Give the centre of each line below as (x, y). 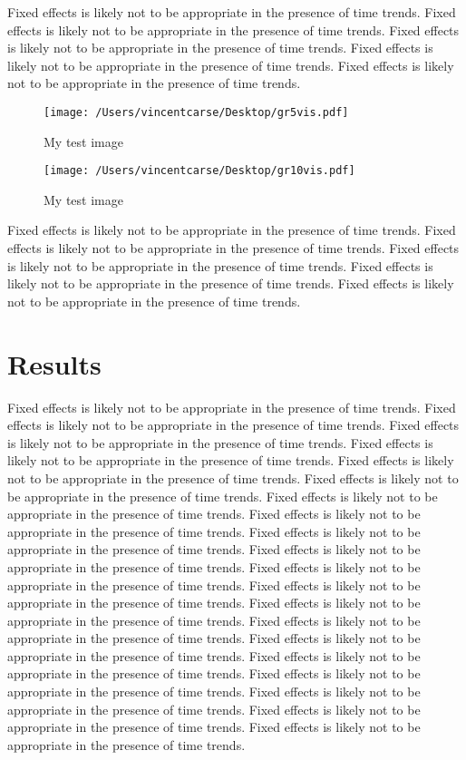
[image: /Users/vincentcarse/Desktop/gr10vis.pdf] (199, 171)
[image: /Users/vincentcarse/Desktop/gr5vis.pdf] (196, 112)
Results (54, 363)
